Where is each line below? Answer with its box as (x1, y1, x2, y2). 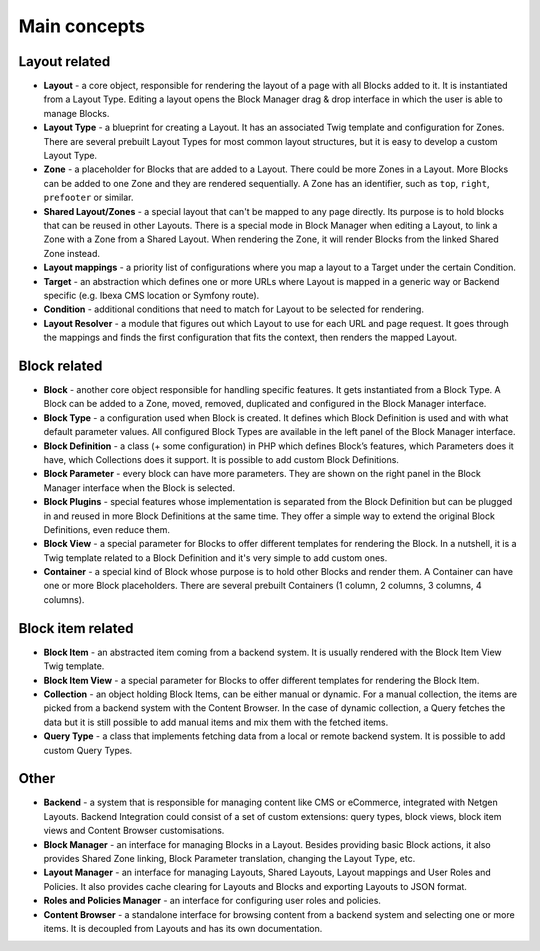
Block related (18, 357, 103, 374)
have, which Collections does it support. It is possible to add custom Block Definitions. (43, 453, 400, 465)
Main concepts (18, 15, 145, 37)
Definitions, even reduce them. (43, 523, 170, 535)
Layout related (18, 53, 111, 70)
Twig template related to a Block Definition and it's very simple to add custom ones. (43, 551, 388, 564)
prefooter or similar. (43, 191, 134, 204)
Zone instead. (43, 247, 100, 259)
